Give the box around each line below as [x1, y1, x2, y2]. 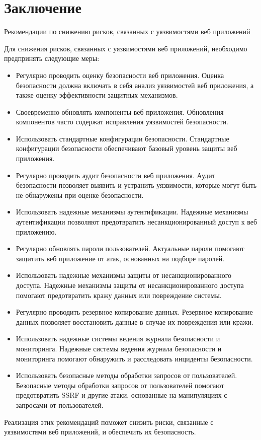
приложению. [16, 226, 57, 237]
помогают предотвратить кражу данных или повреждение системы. [16, 289, 222, 300]
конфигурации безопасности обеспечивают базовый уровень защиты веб [16, 143, 237, 154]
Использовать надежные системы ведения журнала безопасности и [16, 333, 220, 344]
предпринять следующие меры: [4, 53, 100, 63]
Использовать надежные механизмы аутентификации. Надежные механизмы [16, 206, 248, 217]
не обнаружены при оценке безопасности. [16, 189, 144, 200]
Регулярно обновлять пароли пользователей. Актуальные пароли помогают [16, 243, 244, 254]
